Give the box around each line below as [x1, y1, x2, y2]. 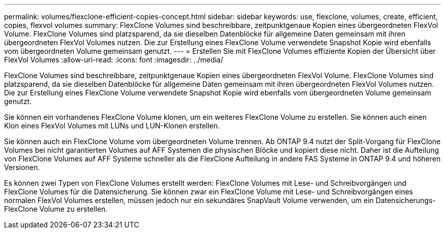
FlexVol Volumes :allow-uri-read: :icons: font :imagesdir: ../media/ [4, 55, 224, 64]
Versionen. [4, 163, 40, 172]
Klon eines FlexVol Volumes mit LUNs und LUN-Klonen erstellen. [4, 121, 220, 130]
